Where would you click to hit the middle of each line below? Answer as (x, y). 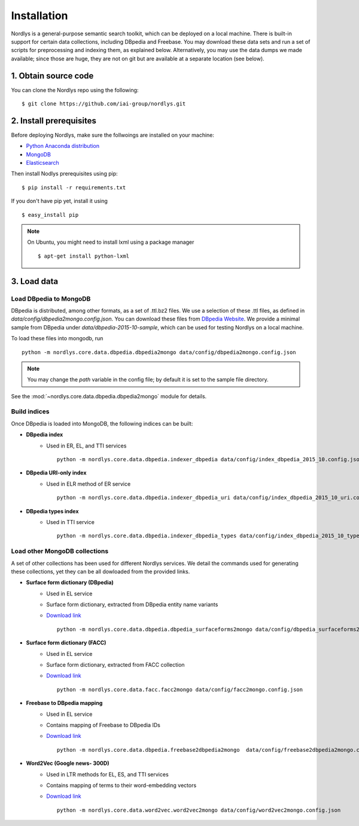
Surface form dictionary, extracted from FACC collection (115, 665)
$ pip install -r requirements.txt (74, 187)
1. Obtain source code (52, 76)
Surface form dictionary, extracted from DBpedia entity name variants (132, 604)
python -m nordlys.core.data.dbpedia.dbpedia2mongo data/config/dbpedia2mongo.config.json (159, 352)
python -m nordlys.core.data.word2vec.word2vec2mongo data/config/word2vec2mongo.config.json (199, 810)
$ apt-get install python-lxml (84, 256)
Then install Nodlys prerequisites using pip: (64, 174)
